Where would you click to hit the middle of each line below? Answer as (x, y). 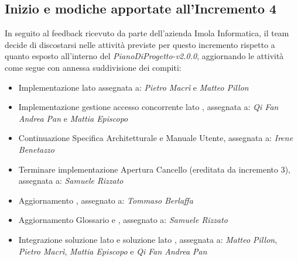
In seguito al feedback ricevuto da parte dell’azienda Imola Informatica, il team (147, 33)
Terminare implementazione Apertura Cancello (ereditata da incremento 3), (154, 169)
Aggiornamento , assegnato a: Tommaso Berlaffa (106, 200)
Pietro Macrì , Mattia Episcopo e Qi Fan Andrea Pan (113, 251)
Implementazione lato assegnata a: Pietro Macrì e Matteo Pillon (133, 87)
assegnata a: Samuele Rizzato (71, 181)
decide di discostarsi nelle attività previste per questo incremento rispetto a (140, 44)
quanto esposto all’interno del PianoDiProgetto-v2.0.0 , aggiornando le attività (144, 56)
